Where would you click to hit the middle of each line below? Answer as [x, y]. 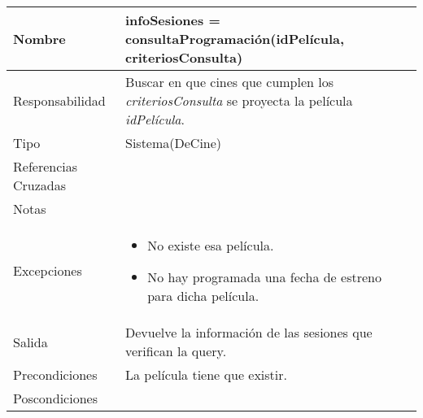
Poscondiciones [55, 398]
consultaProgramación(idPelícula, [235, 39]
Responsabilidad [59, 100]
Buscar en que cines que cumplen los [229, 82]
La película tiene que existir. [206, 374]
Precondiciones [55, 374]
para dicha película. [203, 296]
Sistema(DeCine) [173, 143]
